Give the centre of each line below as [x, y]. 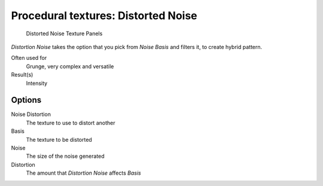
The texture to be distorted [59, 139]
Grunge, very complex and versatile [70, 66]
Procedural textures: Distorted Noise [104, 16]
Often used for [29, 58]
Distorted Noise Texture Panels [64, 33]
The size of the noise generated [65, 156]
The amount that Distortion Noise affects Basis [83, 173]
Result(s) [22, 75]
